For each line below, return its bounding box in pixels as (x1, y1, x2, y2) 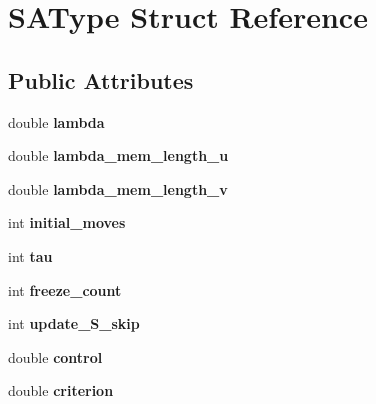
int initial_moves (8, 212, 126, 233)
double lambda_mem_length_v (8, 178, 228, 199)
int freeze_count (8, 279, 122, 300)
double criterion (8, 380, 114, 401)
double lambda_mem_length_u (8, 145, 229, 166)
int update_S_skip (8, 313, 140, 334)
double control (8, 346, 103, 367)
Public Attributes (8, 64, 194, 95)
